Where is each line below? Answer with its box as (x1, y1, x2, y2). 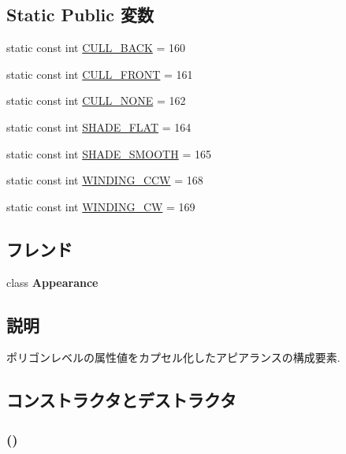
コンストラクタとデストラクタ (6, 388, 236, 412)
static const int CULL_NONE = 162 (6, 92, 186, 109)
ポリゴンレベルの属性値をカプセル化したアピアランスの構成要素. (6, 349, 340, 366)
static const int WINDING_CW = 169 (6, 198, 195, 214)
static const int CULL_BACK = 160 (6, 39, 186, 56)
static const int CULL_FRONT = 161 (6, 65, 193, 82)
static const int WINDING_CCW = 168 (6, 172, 203, 188)
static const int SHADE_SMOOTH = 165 (6, 145, 211, 162)
